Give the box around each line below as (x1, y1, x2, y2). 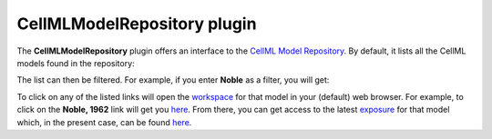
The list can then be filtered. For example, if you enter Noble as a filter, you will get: (16, 74, 330, 85)
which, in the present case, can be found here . (16, 116, 192, 127)
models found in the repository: (16, 57, 136, 68)
